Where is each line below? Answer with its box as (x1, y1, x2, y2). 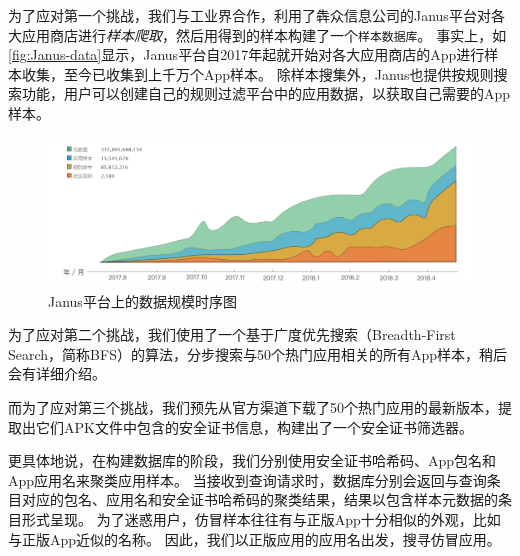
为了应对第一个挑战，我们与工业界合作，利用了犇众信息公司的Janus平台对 (8, 5, 491, 25)
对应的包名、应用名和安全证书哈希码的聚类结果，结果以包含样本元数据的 (21, 489, 498, 510)
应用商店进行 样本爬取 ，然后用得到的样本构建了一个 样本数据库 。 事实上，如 (21, 24, 507, 45)
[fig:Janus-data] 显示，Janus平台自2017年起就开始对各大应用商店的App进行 (8, 44, 485, 65)
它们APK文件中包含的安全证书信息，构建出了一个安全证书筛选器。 (35, 416, 473, 437)
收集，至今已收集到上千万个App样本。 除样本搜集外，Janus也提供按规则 (21, 63, 494, 84)
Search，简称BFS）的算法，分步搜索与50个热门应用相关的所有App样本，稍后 (8, 343, 507, 364)
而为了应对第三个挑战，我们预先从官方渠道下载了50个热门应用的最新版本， (8, 397, 498, 418)
